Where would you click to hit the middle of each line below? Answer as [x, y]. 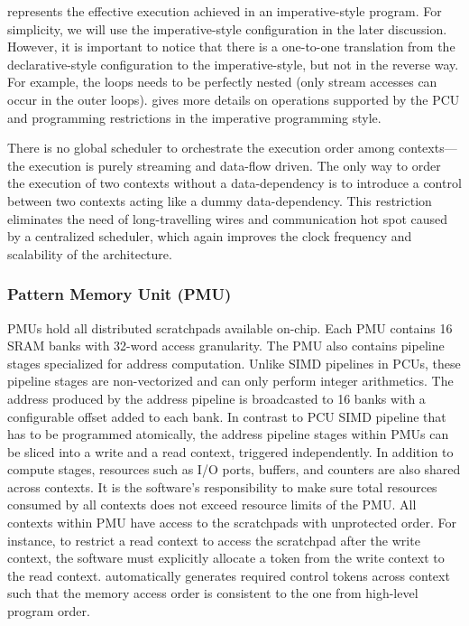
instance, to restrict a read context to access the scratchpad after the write [214, 540]
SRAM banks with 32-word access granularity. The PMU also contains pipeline [226, 346]
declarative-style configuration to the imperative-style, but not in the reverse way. [233, 64]
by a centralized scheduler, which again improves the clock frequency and [210, 236]
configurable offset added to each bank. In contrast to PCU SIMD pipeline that [227, 416]
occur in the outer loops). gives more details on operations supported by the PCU [234, 99]
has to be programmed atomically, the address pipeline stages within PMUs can [228, 434]
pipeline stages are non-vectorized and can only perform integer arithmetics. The [230, 381]
